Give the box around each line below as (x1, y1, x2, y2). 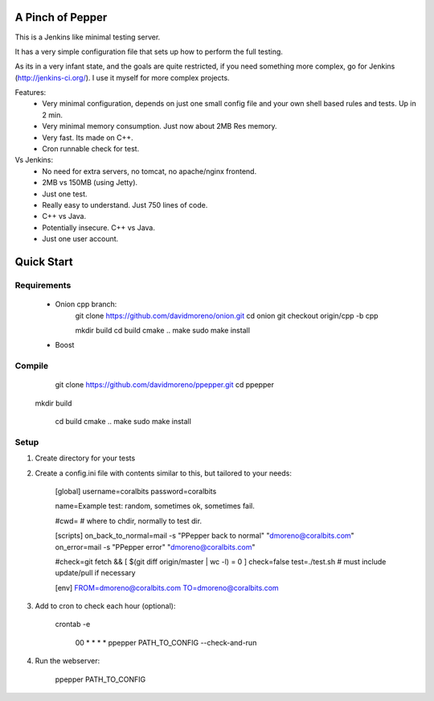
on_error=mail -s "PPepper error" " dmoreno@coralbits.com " (55, 542, 256, 551)
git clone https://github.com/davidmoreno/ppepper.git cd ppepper (55, 380, 275, 390)
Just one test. (42, 189, 88, 199)
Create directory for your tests (35, 453, 136, 463)
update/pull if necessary (55, 568, 136, 578)
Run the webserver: (35, 656, 100, 666)
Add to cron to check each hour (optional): (35, 601, 176, 611)
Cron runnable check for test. (42, 144, 140, 154)
